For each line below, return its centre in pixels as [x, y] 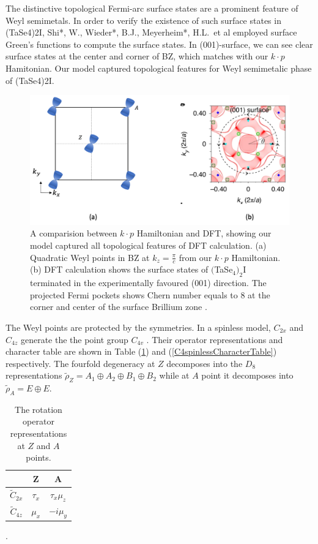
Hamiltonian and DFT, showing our [204, 233]
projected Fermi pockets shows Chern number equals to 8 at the [150, 294]
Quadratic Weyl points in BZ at [90, 257]
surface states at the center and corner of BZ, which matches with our [137, 56]
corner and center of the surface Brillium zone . [119, 307]
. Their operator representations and [215, 339]
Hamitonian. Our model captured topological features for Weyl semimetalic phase [159, 68]
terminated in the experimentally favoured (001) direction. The [148, 283]
